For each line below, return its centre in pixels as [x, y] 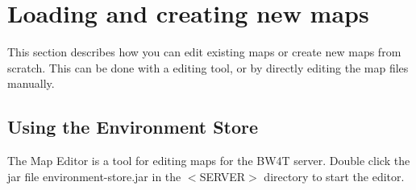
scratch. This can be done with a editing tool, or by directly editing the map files [208, 67]
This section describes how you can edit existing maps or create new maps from [204, 52]
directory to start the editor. [334, 176]
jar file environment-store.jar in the [94, 176]
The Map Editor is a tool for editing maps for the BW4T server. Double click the [209, 161]
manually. [31, 83]
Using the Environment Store [133, 127]
